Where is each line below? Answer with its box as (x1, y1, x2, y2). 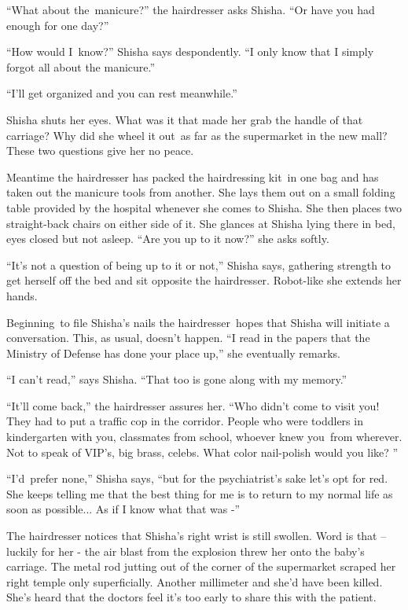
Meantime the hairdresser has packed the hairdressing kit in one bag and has (6, 168, 379, 185)
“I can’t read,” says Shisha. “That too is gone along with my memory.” (6, 371, 347, 388)
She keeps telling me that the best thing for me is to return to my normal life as (6, 485, 393, 502)
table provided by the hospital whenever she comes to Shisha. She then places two (6, 199, 402, 215)
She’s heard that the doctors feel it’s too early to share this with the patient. (6, 589, 377, 605)
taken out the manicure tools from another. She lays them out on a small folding (6, 184, 395, 200)
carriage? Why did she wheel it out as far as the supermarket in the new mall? (6, 127, 388, 143)
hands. (6, 287, 38, 303)
